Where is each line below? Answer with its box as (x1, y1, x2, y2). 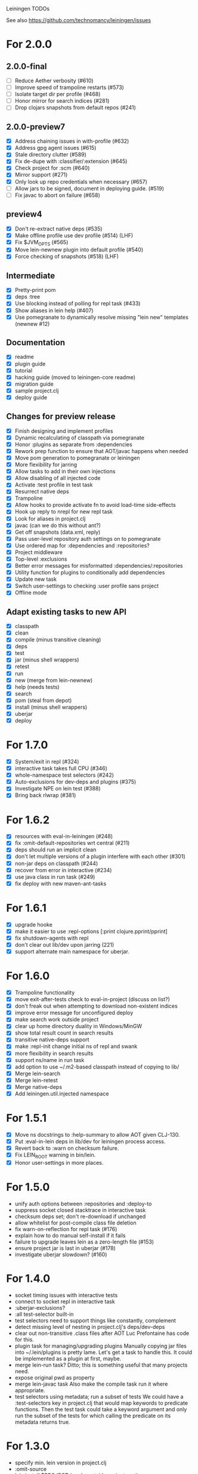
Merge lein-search (14, 1070, 61, 1077)
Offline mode (14, 589, 47, 596)
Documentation (6, 337, 66, 348)
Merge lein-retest (14, 1076, 58, 1084)
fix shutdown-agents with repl (14, 934, 89, 941)
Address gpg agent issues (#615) (14, 144, 97, 152)
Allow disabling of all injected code (14, 475, 101, 482)
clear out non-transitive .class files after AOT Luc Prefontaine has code (14, 1330, 190, 1337)
